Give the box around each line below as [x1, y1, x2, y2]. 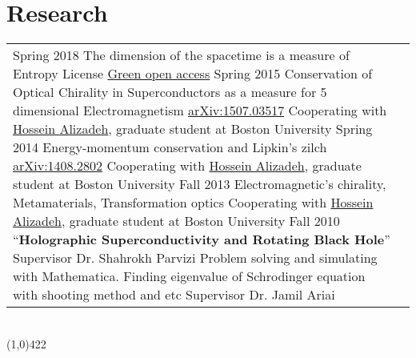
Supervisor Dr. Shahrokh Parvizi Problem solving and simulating [13, 248, 378, 267]
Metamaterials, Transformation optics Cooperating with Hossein [13, 193, 374, 212]
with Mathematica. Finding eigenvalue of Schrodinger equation [13, 267, 366, 286]
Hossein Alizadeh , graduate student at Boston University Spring [13, 119, 373, 139]
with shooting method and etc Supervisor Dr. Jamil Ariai [13, 285, 335, 304]
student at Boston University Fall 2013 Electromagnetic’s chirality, [13, 175, 386, 194]
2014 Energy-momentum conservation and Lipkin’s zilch [13, 138, 327, 157]
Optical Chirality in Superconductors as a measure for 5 [13, 82, 327, 102]
